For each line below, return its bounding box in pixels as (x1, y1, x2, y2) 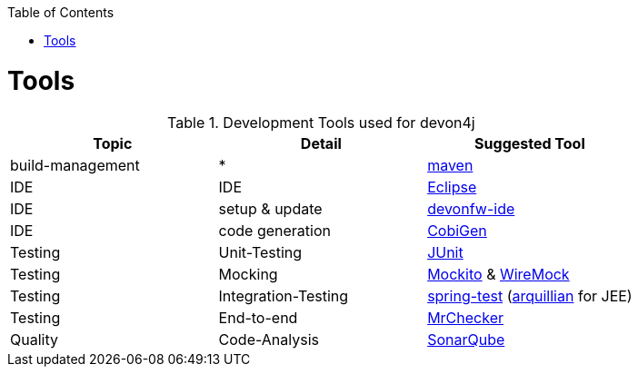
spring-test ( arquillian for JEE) (427, 286, 633, 305)
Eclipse (427, 177, 477, 196)
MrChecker (427, 308, 503, 327)
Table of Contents (7, 5, 115, 20)
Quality (10, 330, 58, 349)
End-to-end (218, 308, 298, 327)
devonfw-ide (427, 199, 515, 218)
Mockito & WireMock (427, 264, 570, 283)
